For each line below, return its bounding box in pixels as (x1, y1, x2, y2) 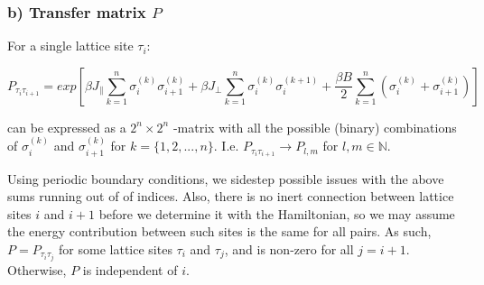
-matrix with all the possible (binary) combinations (172, 117, 457, 136)
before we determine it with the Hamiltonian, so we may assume (98, 204, 455, 223)
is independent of (82, 261, 178, 280)
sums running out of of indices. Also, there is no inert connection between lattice (7, 187, 454, 206)
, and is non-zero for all (224, 240, 354, 259)
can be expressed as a (7, 117, 126, 136)
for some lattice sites (59, 240, 172, 259)
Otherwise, (7, 261, 67, 280)
